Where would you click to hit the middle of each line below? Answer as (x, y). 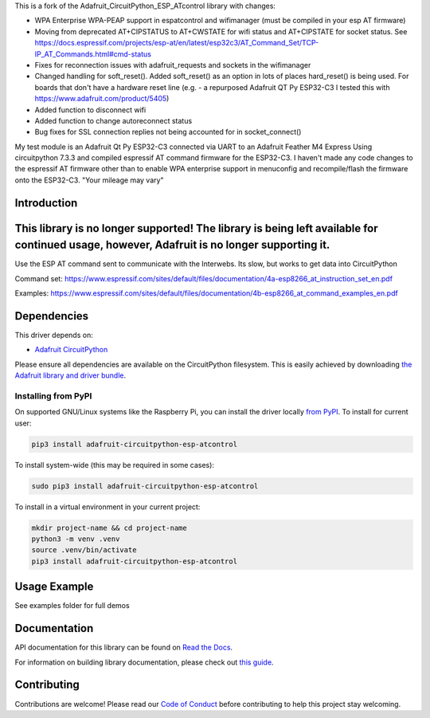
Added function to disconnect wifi (90, 110)
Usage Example (54, 587)
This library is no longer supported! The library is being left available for (196, 228)
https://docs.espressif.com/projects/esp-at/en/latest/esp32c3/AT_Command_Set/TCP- (177, 43)
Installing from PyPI (53, 396)
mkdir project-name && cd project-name (109, 528)
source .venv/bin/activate (84, 550)
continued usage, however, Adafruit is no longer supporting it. (172, 245)
